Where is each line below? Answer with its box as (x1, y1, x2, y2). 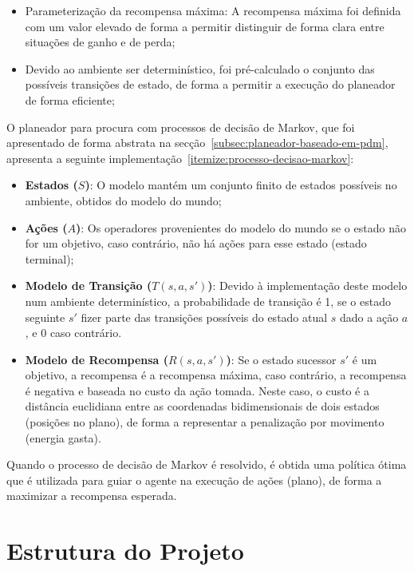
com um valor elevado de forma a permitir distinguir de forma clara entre (25, 18, 384, 34)
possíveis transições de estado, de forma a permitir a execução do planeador (25, 76, 396, 93)
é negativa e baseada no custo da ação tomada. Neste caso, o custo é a (25, 382, 369, 399)
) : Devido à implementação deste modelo (207, 277, 408, 294)
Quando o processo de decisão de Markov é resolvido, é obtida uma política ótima (6, 456, 407, 473)
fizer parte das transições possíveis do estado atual (81, 308, 328, 325)
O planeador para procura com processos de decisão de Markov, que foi (6, 118, 355, 135)
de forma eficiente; (25, 91, 115, 108)
